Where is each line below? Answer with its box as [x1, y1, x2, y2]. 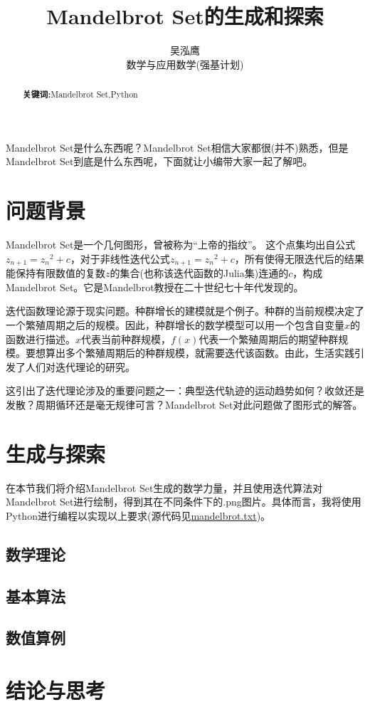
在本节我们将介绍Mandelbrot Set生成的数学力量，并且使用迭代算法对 [6, 480, 323, 495]
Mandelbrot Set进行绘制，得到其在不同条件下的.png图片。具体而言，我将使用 [6, 494, 361, 509]
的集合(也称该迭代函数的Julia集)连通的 [110, 266, 289, 281]
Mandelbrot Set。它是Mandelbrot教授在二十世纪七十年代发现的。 [6, 279, 304, 294]
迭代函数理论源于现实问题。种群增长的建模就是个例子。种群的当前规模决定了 [6, 303, 364, 318]
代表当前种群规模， [81, 331, 171, 346]
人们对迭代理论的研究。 [25, 359, 135, 374]
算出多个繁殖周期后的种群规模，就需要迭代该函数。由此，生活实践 [45, 345, 354, 360]
